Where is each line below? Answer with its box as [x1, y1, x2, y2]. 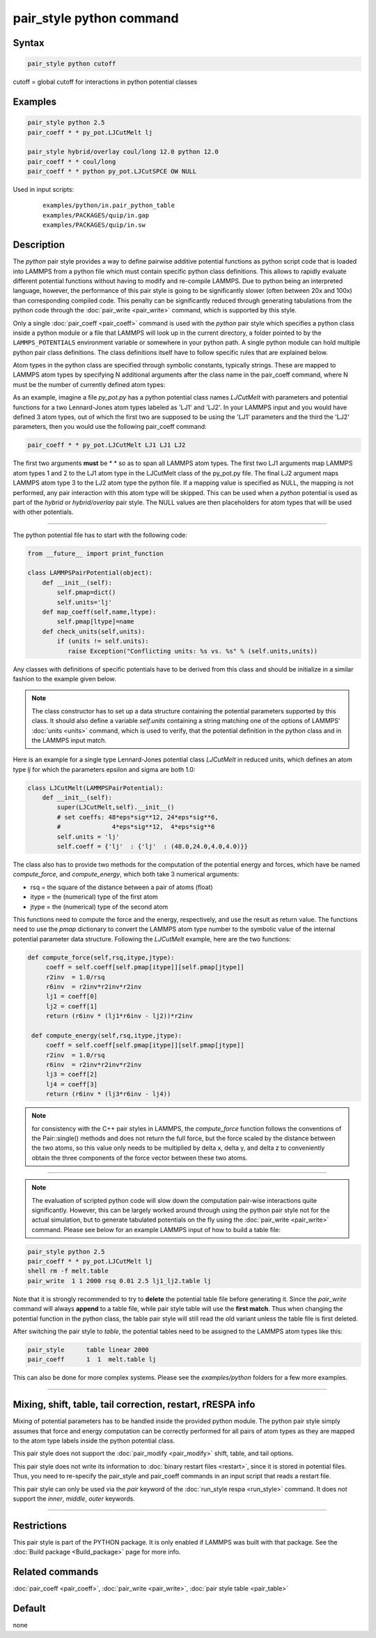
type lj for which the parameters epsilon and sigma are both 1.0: [13, 765, 196, 773]
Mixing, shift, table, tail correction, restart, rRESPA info [13, 1399, 256, 1411]
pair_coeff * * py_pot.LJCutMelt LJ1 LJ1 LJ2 [27, 441, 186, 449]
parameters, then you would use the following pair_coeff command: [13, 423, 207, 431]
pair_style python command [13, 10, 179, 26]
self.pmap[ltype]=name [56, 618, 135, 625]
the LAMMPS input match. [31, 736, 107, 744]
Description [13, 239, 65, 251]
